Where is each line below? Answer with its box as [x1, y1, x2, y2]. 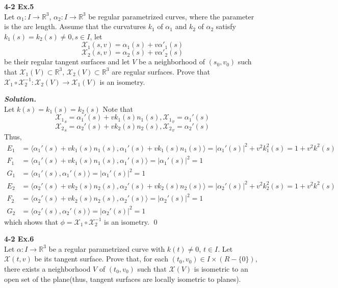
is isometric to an [194, 263, 248, 274]
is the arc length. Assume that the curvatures [4, 21, 146, 32]
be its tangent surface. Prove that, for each [34, 253, 168, 264]
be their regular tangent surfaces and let [4, 56, 130, 67]
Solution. [4, 93, 36, 104]
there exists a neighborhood [4, 263, 91, 274]
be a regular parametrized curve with [48, 243, 165, 254]
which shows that [4, 216, 58, 227]
